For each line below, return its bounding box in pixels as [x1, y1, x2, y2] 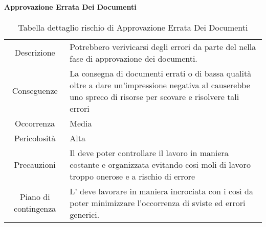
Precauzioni [14, 158, 56, 170]
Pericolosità [14, 132, 56, 144]
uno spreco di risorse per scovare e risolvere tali [70, 90, 239, 103]
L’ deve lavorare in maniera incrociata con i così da [70, 185, 254, 197]
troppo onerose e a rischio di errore [70, 170, 195, 182]
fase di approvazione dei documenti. [70, 52, 197, 64]
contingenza [14, 203, 56, 215]
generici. [70, 208, 100, 220]
